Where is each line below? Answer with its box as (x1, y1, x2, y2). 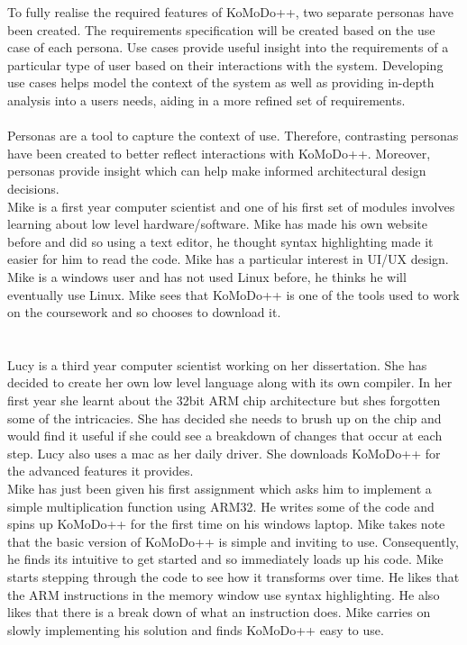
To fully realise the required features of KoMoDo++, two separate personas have (7, 3, 454, 21)
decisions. (7, 178, 60, 197)
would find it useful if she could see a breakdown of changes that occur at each (7, 426, 443, 445)
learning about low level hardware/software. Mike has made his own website (7, 214, 427, 233)
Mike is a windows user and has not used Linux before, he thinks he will (7, 267, 407, 286)
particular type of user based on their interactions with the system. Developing (7, 55, 444, 74)
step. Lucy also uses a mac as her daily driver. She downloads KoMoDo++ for (7, 443, 441, 462)
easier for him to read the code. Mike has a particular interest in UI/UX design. (7, 250, 449, 268)
